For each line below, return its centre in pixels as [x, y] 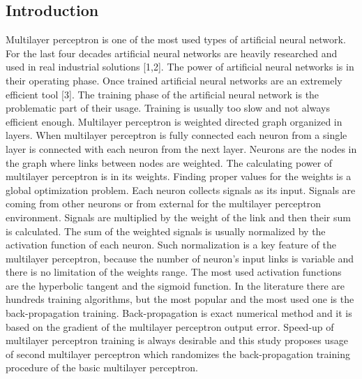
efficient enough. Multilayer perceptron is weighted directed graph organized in [174, 121]
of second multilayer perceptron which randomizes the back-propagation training [178, 354]
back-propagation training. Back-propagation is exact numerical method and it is [179, 313]
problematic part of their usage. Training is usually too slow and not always [168, 108]
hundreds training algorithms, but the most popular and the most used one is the [180, 299]
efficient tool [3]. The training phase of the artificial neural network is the [163, 94]
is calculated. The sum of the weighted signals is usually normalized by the [166, 231]
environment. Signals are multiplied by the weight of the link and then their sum [178, 217]
